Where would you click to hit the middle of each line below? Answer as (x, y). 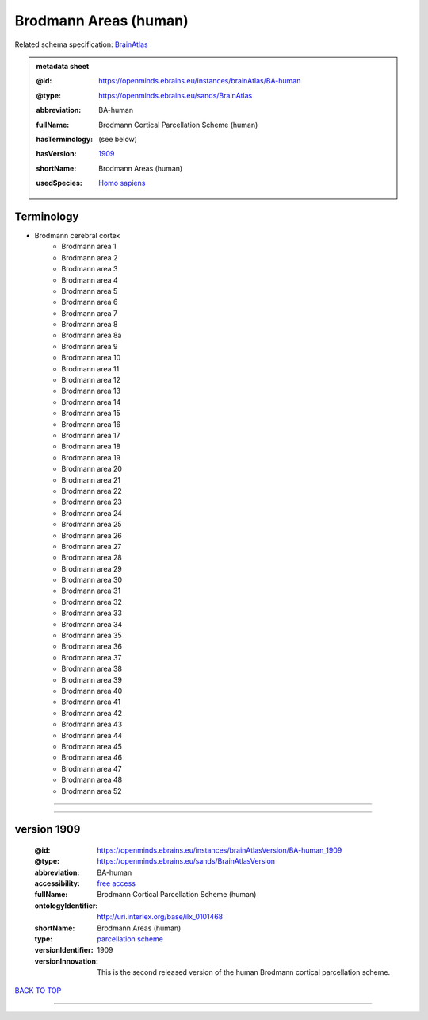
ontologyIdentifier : (66, 906)
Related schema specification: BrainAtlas (81, 44)
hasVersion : (56, 154)
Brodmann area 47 (92, 768)
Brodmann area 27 (92, 546)
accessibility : (57, 883)
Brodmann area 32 (92, 602)
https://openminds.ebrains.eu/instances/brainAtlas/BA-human (200, 81)
